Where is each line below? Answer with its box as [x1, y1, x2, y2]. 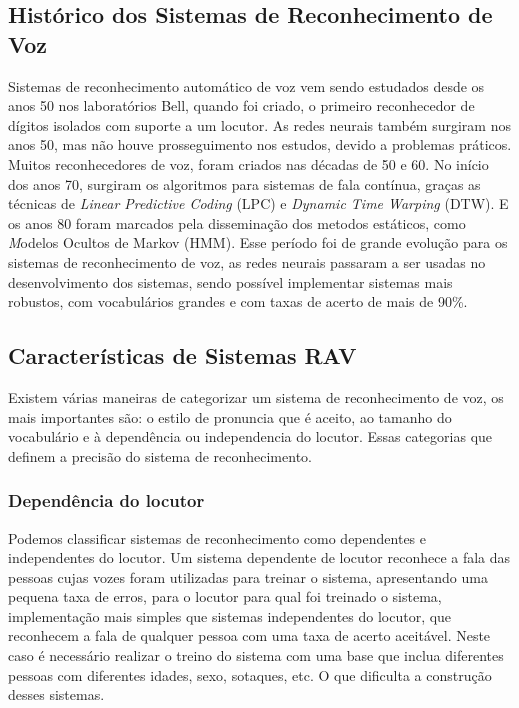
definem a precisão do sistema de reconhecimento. [8, 445, 312, 466]
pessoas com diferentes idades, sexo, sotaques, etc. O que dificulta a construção [8, 664, 492, 685]
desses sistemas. [8, 684, 105, 705]
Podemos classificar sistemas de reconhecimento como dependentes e [8, 527, 426, 548]
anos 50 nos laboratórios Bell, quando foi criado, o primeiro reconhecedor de [8, 95, 475, 116]
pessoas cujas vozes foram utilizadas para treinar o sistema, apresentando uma [8, 566, 488, 587]
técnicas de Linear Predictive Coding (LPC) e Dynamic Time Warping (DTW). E [8, 193, 509, 214]
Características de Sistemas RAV [8, 340, 357, 371]
